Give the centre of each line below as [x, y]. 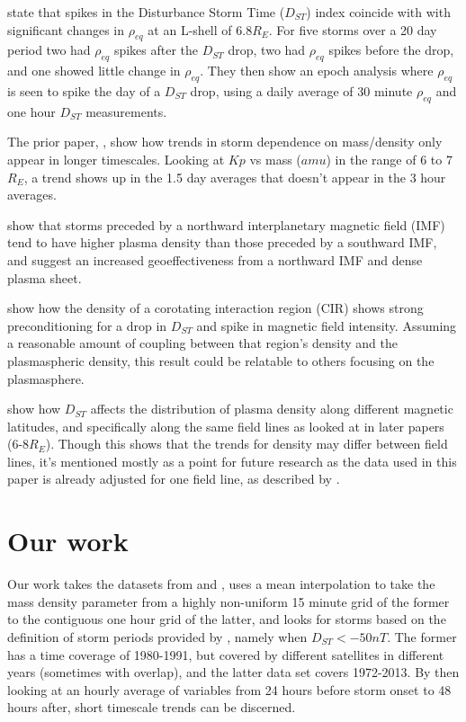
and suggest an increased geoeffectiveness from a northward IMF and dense [215, 259]
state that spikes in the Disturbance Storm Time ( [146, 12]
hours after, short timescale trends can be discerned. [152, 707]
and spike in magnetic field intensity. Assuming [327, 325]
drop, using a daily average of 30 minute [301, 90]
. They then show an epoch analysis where [317, 71]
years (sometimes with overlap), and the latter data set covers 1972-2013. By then [233, 672]
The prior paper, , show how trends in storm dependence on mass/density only [225, 142]
